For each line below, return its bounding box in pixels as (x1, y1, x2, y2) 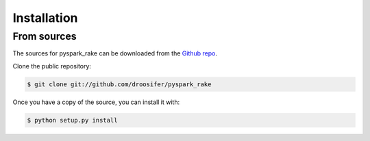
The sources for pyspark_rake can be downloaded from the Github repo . (12, 49, 217, 57)
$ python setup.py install (27, 116, 118, 124)
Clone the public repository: (12, 62, 92, 70)
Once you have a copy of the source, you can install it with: (12, 98, 180, 106)
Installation (12, 10, 78, 25)
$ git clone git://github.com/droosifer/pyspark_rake (27, 80, 212, 88)
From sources (12, 30, 77, 42)
